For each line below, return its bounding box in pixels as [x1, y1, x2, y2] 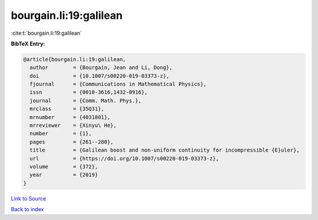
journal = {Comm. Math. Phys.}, [29, 97, 141, 104]
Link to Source [11, 195, 47, 202]
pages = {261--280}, [29, 139, 114, 145]
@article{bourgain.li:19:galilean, [23, 56, 126, 63]
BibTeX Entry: [11, 40, 45, 47]
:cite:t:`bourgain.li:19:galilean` [11, 29, 82, 37]
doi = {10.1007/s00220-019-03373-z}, [29, 73, 170, 79]
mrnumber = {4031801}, [29, 114, 111, 120]
